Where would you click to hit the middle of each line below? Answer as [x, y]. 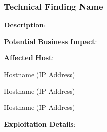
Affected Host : [29, 58]
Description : [25, 25]
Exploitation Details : [40, 123]
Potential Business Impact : [51, 41]
